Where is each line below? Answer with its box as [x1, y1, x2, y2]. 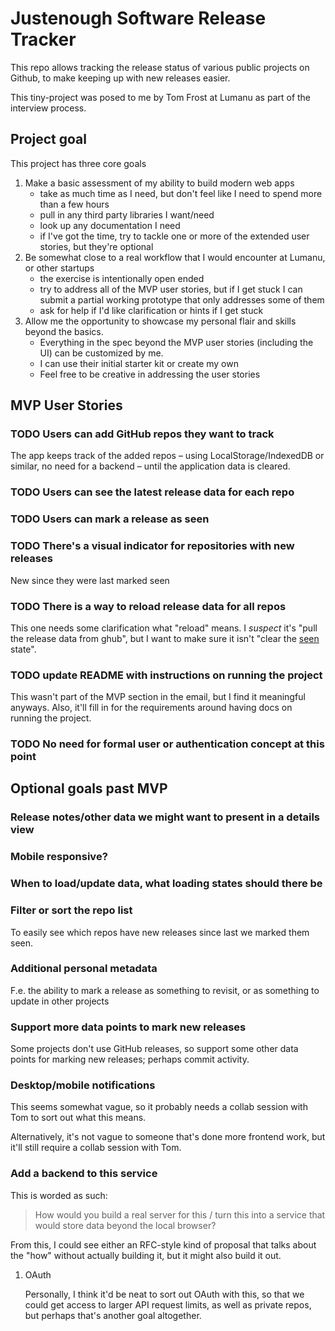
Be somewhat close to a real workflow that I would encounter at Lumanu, [24, 251, 326, 263]
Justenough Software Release [10, 7, 267, 30]
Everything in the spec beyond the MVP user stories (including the [39, 336, 314, 348]
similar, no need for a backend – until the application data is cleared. [10, 460, 291, 472]
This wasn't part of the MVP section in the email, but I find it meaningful [10, 691, 306, 703]
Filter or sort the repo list [10, 903, 133, 917]
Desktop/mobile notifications [10, 1078, 156, 1092]
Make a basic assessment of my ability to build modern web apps [24, 177, 295, 189]
